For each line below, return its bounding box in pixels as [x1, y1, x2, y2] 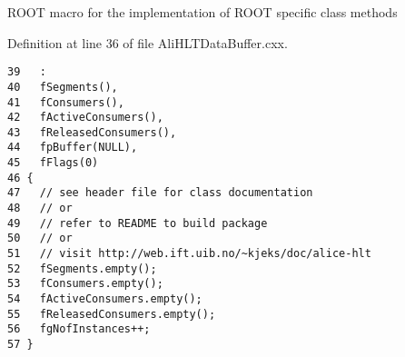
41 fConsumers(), [7, 95, 124, 109]
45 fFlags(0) [7, 156, 99, 170]
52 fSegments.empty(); [7, 262, 157, 275]
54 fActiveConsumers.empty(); [7, 293, 202, 306]
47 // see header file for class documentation [7, 186, 313, 200]
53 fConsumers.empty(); [7, 277, 163, 291]
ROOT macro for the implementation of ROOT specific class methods [7, 3, 398, 21]
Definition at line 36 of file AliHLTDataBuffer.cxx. [7, 33, 288, 52]
